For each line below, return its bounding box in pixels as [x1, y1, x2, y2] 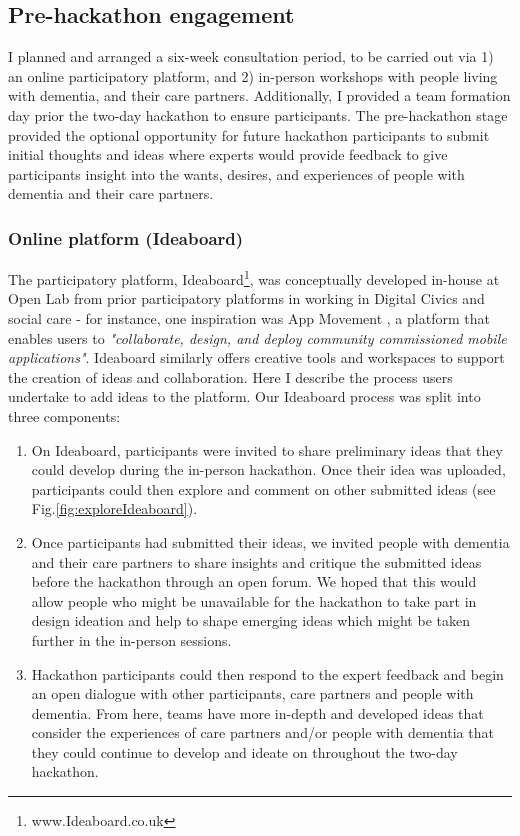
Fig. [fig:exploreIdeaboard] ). [31, 498, 198, 519]
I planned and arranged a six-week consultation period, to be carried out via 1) [8, 46, 494, 67]
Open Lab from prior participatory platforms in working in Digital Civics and [8, 288, 485, 309]
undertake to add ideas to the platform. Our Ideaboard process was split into [8, 386, 481, 407]
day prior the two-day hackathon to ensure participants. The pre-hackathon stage [8, 104, 508, 125]
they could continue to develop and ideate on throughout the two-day [31, 741, 458, 762]
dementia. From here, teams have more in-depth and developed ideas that [31, 702, 484, 723]
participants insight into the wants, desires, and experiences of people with [8, 163, 465, 184]
